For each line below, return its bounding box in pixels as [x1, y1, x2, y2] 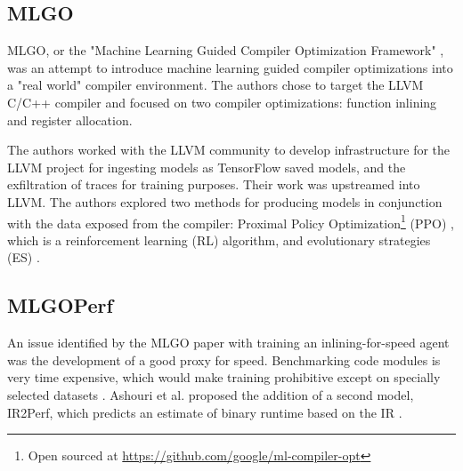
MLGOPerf [7, 291, 113, 319]
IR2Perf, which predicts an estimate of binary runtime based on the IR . [7, 403, 402, 421]
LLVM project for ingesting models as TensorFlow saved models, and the [7, 157, 406, 176]
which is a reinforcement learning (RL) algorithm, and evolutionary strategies [7, 230, 431, 249]
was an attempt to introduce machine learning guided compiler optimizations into [7, 58, 453, 76]
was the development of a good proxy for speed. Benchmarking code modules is [7, 350, 441, 369]
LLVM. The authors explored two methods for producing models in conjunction [7, 192, 443, 211]
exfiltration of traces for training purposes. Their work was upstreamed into [7, 175, 420, 194]
